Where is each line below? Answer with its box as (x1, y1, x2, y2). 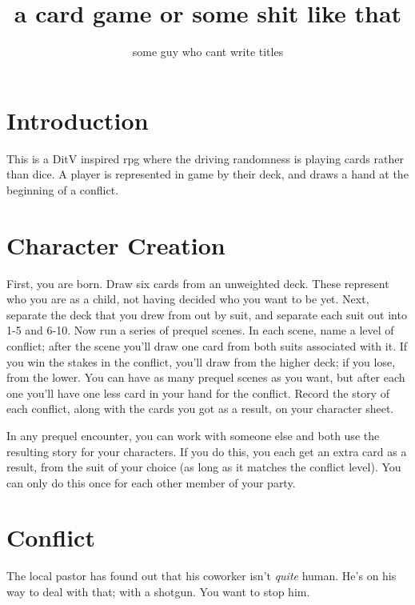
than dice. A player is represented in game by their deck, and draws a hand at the (6, 166, 409, 182)
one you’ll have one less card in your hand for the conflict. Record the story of (6, 384, 389, 401)
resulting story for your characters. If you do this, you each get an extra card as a (6, 443, 407, 459)
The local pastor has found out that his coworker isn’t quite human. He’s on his (6, 567, 397, 584)
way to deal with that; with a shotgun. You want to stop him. (6, 583, 310, 599)
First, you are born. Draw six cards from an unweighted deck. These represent (6, 274, 389, 291)
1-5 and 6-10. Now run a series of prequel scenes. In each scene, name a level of (6, 322, 394, 339)
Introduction (6, 103, 149, 136)
